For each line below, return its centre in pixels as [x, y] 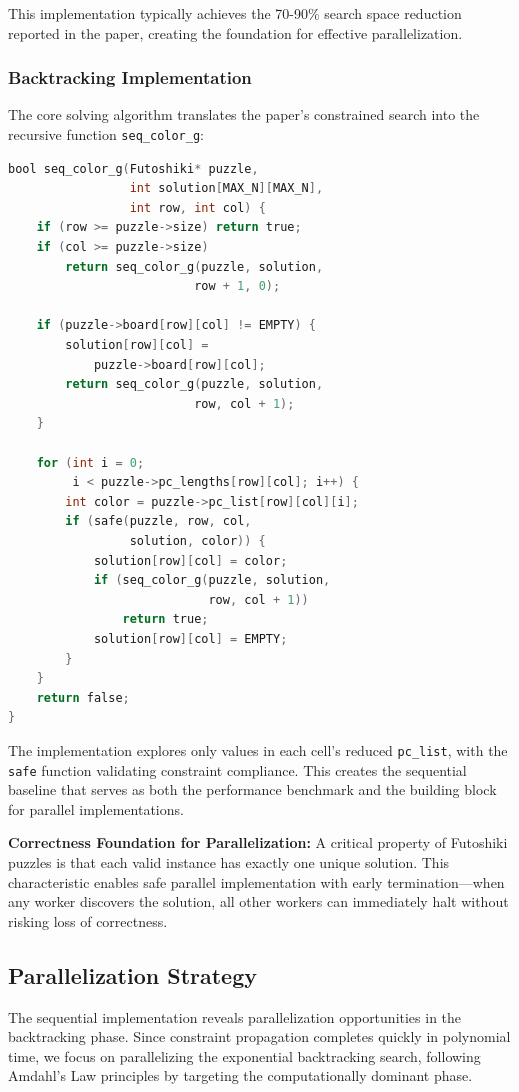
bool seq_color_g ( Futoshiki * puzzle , [133, 168]
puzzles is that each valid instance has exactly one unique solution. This [229, 861]
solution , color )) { [197, 540]
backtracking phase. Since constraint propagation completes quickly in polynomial [259, 1036]
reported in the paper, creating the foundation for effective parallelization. [235, 32]
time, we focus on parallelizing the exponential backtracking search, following [244, 1055]
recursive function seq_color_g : [106, 134]
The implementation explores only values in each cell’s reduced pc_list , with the [258, 749]
